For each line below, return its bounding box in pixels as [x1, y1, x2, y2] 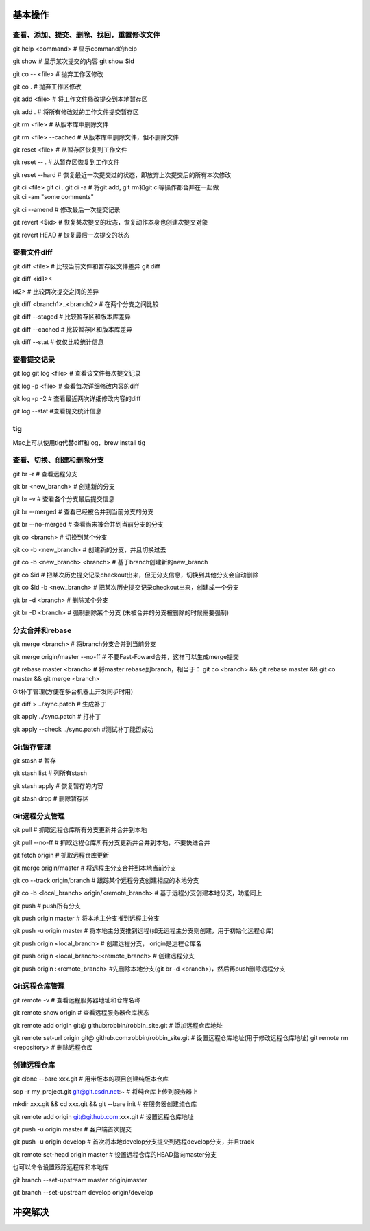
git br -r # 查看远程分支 [12, 470, 78, 478]
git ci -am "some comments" [12, 193, 94, 201]
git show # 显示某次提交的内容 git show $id [12, 57, 135, 65]
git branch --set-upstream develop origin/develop [12, 1188, 153, 1196]
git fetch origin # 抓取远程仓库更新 [12, 851, 110, 860]
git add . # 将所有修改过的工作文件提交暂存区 [12, 107, 140, 116]
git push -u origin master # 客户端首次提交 [12, 1125, 132, 1134]
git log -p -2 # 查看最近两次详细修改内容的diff [12, 395, 141, 403]
